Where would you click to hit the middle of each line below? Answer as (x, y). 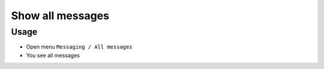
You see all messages (53, 55)
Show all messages (60, 16)
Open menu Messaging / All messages (79, 47)
